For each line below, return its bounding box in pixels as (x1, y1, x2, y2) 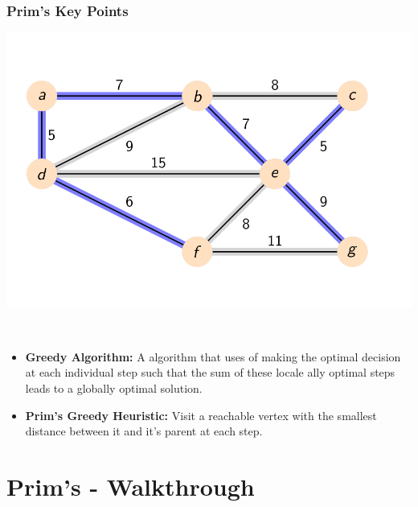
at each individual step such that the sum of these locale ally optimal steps (25, 364, 395, 381)
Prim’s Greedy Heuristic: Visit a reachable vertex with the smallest (25, 406, 377, 423)
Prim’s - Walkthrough (6, 469, 255, 502)
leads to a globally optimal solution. (25, 380, 203, 397)
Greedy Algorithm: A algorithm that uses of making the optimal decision (25, 348, 401, 365)
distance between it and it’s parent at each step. (25, 422, 263, 439)
